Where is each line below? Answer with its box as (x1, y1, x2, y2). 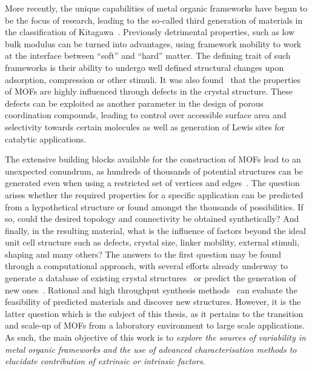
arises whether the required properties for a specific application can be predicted (5, 188, 304, 201)
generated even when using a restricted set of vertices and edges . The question (5, 176, 300, 189)
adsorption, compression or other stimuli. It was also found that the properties (5, 73, 301, 85)
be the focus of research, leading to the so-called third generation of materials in (5, 13, 303, 26)
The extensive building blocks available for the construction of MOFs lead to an (5, 153, 301, 165)
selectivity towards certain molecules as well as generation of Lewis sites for (5, 120, 285, 133)
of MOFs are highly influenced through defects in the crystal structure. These (5, 85, 293, 98)
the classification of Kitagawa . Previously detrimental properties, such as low (5, 25, 294, 38)
